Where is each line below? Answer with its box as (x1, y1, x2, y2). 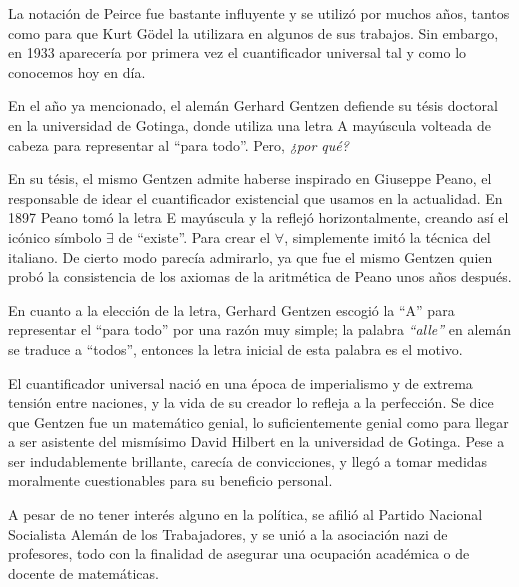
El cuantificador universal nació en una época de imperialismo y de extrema (8, 372, 473, 393)
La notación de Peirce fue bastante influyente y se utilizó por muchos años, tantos (8, 3, 510, 23)
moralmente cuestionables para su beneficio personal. (8, 470, 333, 491)
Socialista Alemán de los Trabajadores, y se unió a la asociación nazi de (8, 523, 448, 544)
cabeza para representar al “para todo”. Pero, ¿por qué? (8, 134, 349, 155)
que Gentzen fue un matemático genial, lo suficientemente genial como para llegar (8, 411, 509, 432)
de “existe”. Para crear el (118, 226, 271, 247)
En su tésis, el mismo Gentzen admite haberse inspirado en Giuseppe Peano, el (8, 168, 492, 189)
